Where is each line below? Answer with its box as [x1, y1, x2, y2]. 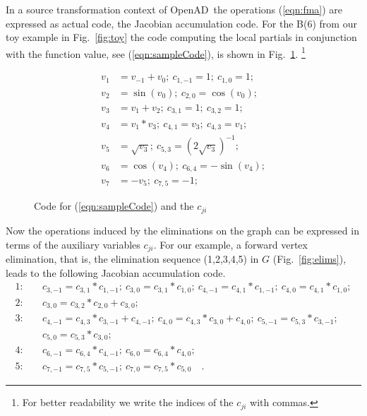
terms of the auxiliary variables [6, 237, 140, 251]
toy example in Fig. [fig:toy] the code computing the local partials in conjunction [6, 30, 357, 44]
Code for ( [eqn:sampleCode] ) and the [34, 198, 194, 213]
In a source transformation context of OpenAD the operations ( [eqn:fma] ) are [6, 2, 343, 16]
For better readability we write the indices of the [22, 395, 234, 410]
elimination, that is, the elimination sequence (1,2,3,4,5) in [6, 251, 259, 266]
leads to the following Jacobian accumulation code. [6, 265, 226, 280]
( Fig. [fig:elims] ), [272, 251, 347, 266]
